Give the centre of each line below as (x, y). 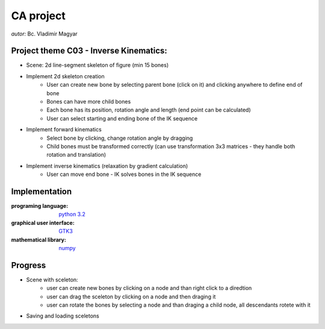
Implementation (42, 191)
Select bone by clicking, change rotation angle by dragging (120, 138)
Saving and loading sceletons (63, 316)
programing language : (40, 206)
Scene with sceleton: (52, 280)
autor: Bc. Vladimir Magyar (44, 34)
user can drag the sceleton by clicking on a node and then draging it (131, 296)
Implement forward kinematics (64, 130)
